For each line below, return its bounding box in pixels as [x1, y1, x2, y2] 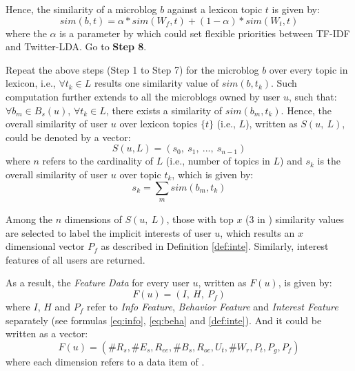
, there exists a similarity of [105, 103, 223, 117]
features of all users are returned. [6, 252, 145, 266]
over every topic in [269, 62, 348, 76]
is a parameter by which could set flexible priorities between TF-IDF [59, 25, 350, 40]
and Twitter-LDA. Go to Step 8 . [6, 39, 147, 54]
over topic [119, 167, 161, 181]
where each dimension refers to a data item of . [6, 354, 205, 368]
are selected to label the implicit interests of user [6, 225, 212, 240]
